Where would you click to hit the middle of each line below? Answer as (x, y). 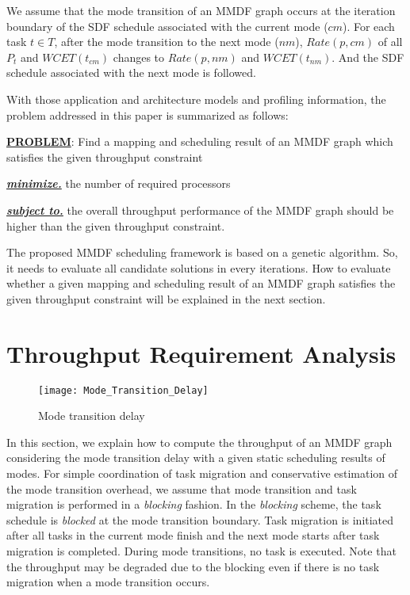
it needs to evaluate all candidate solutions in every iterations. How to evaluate (199, 267)
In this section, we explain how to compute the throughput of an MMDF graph (199, 442)
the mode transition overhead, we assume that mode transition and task (182, 488)
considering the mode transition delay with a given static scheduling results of (196, 458)
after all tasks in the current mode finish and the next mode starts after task (193, 535)
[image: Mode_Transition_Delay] (123, 390)
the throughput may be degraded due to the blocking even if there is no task (193, 566)
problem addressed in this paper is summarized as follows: (148, 114)
